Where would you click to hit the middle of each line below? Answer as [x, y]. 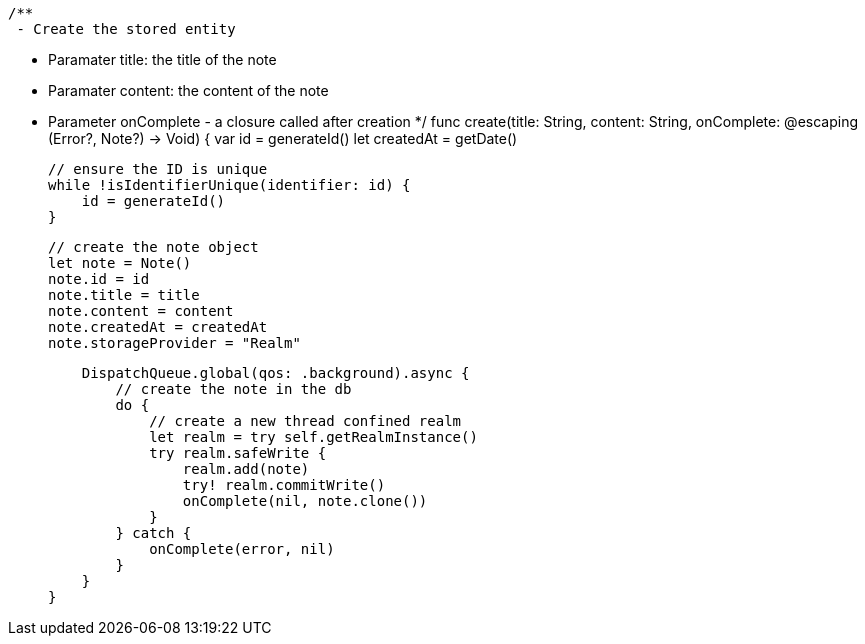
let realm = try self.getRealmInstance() [313, 437]
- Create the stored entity [126, 29]
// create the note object [153, 247]
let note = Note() [120, 263]
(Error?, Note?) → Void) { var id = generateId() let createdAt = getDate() [283, 138]
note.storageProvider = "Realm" [174, 343]
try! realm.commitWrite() [284, 485]
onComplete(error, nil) [242, 549]
